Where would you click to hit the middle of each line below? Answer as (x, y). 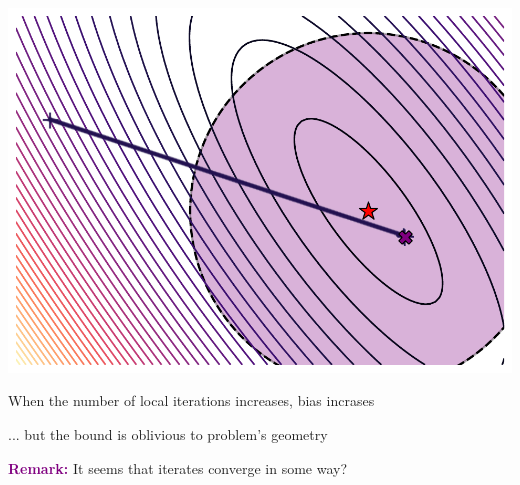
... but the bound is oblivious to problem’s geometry (168, 434)
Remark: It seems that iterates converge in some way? (178, 467)
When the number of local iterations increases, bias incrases (191, 400)
